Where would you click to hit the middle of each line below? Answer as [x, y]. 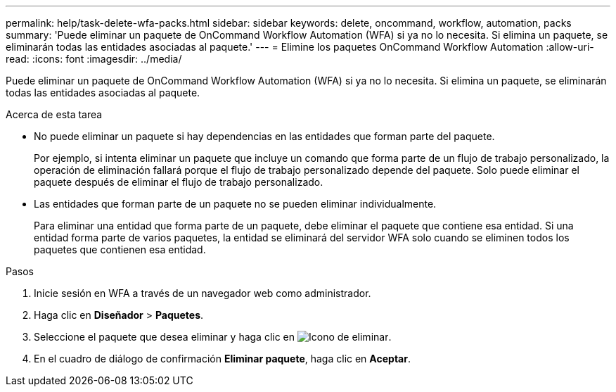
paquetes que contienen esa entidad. [120, 249]
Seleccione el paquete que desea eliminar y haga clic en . [213, 337]
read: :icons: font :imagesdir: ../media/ [94, 59]
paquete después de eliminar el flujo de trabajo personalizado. [179, 182]
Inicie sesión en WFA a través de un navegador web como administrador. [203, 293]
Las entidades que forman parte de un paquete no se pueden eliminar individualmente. [235, 204]
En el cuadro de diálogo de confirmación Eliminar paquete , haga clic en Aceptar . [222, 359]
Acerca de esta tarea [54, 114]
